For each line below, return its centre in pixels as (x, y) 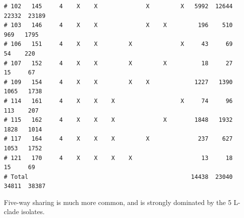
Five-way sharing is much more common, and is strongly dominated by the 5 (118, 202)
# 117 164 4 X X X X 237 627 (118, 139)
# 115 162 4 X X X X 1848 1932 (118, 120)
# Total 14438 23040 (118, 177)
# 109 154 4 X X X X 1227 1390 (118, 82)
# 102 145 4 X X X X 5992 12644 (118, 6)
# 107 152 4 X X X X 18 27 (118, 63)
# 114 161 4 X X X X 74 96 (118, 101)
